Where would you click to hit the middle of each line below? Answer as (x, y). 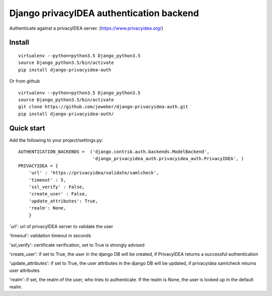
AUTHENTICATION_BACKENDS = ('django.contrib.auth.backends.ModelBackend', (114, 152)
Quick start (27, 128)
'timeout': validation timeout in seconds (50, 236)
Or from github (25, 81)
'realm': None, (47, 208)
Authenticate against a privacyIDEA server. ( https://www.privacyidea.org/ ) (86, 28)
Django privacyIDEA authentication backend (104, 13)
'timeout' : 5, (47, 180)
